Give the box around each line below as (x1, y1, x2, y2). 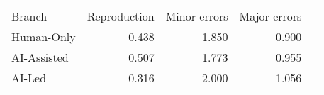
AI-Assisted (11, 49, 69, 65)
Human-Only (11, 28, 76, 45)
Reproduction (86, 8, 155, 24)
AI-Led (11, 69, 47, 86)
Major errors (239, 8, 302, 24)
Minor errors (165, 8, 228, 24)
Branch (11, 8, 48, 24)
